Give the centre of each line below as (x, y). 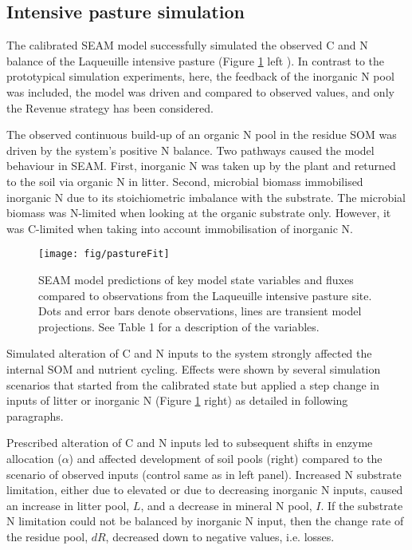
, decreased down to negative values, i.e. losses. (220, 536)
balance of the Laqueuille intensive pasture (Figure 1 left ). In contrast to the (196, 60)
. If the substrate (362, 505)
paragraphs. (35, 415)
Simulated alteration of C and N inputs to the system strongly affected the (189, 353)
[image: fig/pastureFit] (104, 254)
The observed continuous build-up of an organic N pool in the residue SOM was (202, 135)
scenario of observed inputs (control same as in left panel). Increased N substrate (204, 474)
